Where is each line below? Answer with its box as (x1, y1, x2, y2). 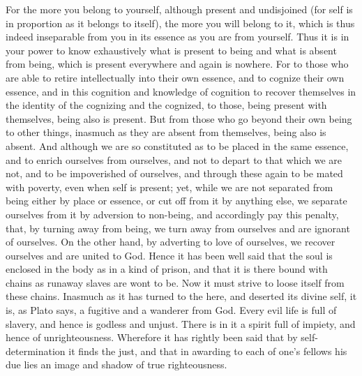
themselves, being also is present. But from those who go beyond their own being (6, 111, 352, 126)
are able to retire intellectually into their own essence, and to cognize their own (6, 70, 345, 84)
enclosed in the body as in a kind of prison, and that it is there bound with (6, 262, 328, 276)
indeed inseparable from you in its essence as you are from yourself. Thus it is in (6, 29, 349, 44)
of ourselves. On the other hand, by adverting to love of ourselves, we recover (6, 234, 335, 249)
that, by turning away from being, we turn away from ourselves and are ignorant (6, 220, 350, 235)
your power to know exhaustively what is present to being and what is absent (6, 43, 337, 57)
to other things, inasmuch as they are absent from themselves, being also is (6, 125, 326, 140)
